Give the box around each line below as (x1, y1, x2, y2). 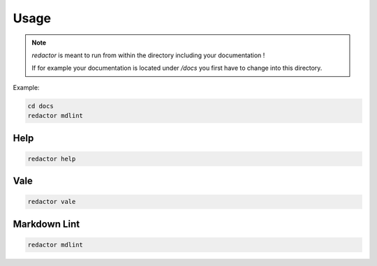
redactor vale (27, 198, 76, 206)
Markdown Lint (13, 218, 80, 230)
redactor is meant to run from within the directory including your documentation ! (31, 51, 265, 59)
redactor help (27, 154, 76, 163)
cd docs (27, 102, 54, 110)
